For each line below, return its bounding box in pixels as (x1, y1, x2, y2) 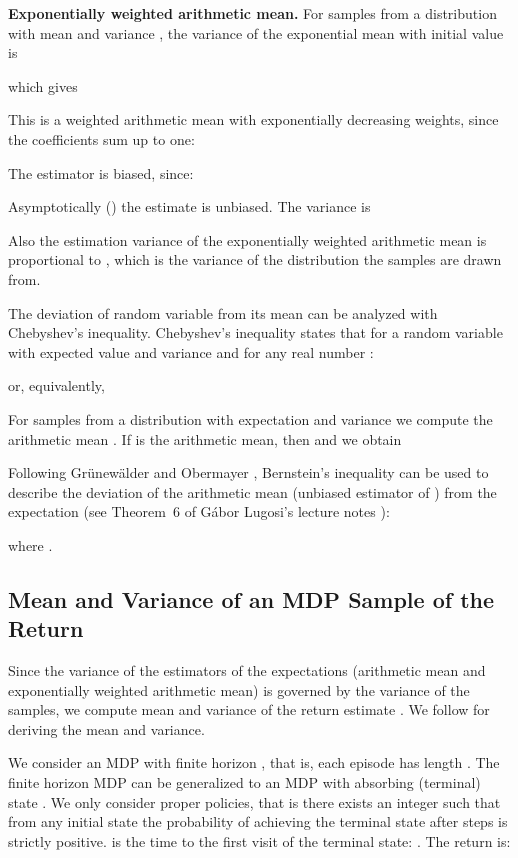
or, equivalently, (8, 375, 105, 396)
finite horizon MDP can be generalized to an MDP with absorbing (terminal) (8, 772, 481, 793)
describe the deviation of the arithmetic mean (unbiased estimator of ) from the (8, 481, 497, 502)
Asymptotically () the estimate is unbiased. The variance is (8, 196, 371, 217)
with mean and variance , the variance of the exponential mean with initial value (8, 22, 504, 43)
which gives (8, 75, 78, 96)
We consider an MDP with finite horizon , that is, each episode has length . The (8, 752, 500, 773)
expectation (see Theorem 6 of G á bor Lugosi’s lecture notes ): (8, 501, 390, 522)
